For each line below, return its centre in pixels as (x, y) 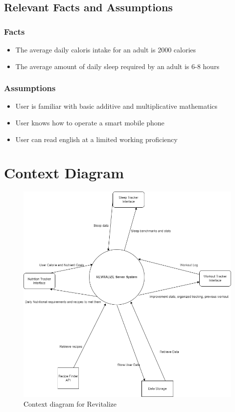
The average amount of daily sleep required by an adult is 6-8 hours (117, 66)
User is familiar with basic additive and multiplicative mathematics (117, 106)
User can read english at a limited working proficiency (96, 139)
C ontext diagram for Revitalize (70, 403)
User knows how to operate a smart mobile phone (90, 122)
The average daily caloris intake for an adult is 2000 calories (106, 49)
